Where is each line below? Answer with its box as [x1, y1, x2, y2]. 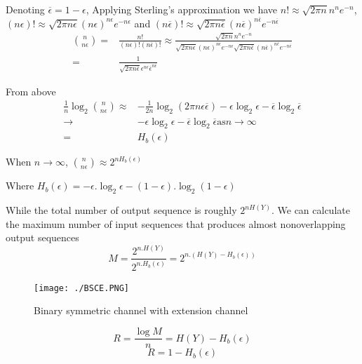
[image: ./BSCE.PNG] [34, 283, 130, 293]
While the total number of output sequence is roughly [6, 203, 237, 217]
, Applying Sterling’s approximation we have [86, 2, 278, 16]
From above [6, 83, 56, 98]
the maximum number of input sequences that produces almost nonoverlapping [6, 216, 346, 231]
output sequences [6, 230, 79, 245]
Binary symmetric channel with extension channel [34, 303, 248, 318]
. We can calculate [271, 203, 350, 217]
